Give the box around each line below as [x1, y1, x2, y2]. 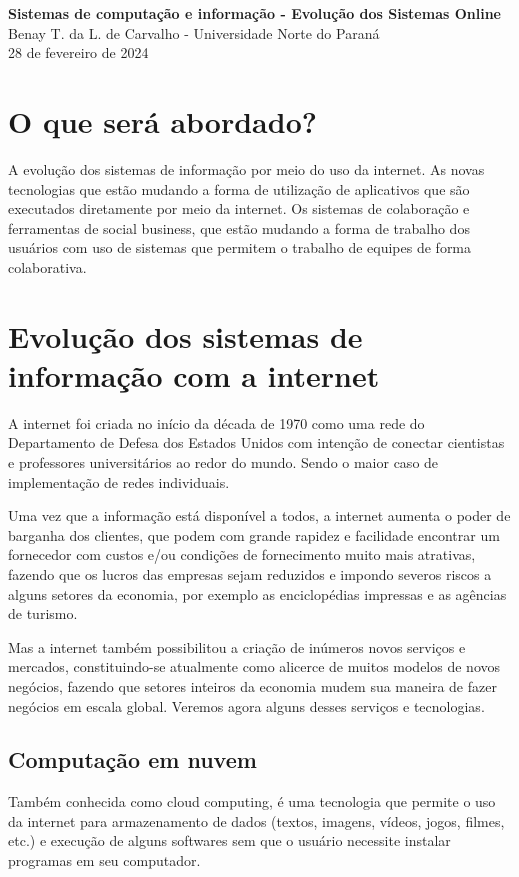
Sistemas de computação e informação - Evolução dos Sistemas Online [8, 3, 501, 23]
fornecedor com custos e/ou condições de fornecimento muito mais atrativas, [8, 544, 476, 565]
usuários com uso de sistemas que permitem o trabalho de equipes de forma [8, 237, 472, 258]
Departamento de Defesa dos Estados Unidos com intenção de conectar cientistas [8, 432, 505, 453]
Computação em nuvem [8, 744, 257, 775]
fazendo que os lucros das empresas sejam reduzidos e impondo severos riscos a [8, 563, 492, 584]
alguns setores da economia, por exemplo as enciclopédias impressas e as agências [8, 583, 507, 604]
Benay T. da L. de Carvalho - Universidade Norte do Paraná [8, 22, 380, 43]
